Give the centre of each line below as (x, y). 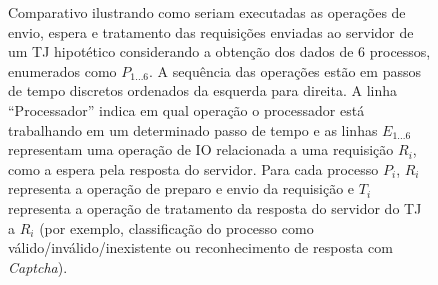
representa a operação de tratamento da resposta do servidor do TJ (215, 207)
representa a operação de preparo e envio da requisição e (181, 188)
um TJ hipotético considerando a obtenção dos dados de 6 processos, (219, 51)
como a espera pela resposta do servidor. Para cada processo (193, 168)
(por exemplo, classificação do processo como (176, 227)
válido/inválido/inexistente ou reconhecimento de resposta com (200, 247)
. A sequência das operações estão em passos (285, 70)
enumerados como (62, 70)
